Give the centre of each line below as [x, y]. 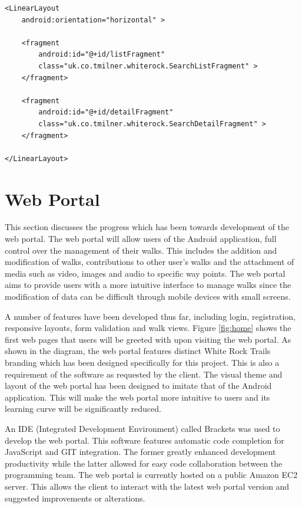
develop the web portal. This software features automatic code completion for [145, 440]
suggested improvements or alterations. [75, 498]
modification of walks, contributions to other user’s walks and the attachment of [150, 262]
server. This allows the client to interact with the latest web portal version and [147, 486]
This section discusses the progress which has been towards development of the [147, 227]
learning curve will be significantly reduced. [83, 409]
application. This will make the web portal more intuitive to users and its [137, 397]
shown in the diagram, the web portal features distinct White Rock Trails [138, 351]
